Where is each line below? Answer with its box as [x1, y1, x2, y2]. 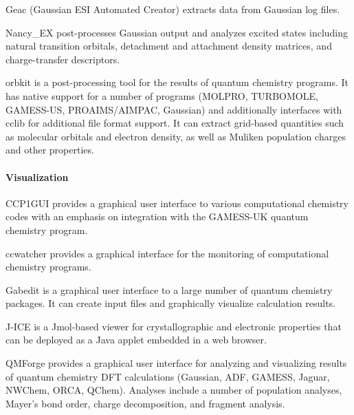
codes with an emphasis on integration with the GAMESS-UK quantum [5, 209, 309, 224]
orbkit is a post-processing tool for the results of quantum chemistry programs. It [5, 75, 349, 89]
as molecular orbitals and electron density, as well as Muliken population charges [5, 129, 346, 143]
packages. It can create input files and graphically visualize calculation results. [5, 296, 336, 310]
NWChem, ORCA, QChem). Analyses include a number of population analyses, [5, 383, 342, 397]
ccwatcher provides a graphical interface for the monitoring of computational [5, 246, 329, 260]
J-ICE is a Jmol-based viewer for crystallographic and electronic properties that [5, 319, 342, 333]
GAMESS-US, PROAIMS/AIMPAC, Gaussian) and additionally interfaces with [5, 102, 342, 116]
